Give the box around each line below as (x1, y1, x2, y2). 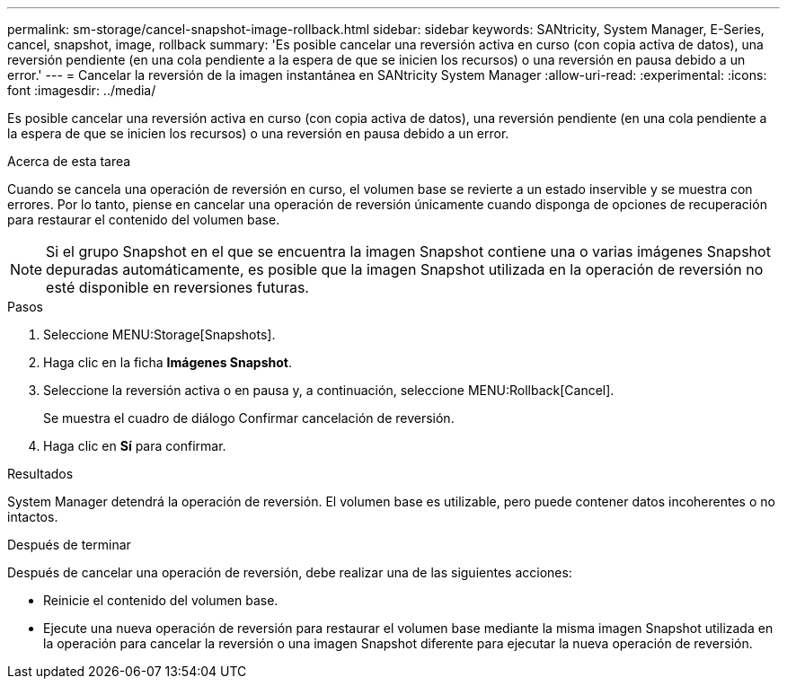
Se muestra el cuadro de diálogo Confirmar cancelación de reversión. (43, 410, 455, 426)
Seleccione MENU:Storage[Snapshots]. (43, 327, 276, 342)
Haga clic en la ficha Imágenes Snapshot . (43, 355, 292, 370)
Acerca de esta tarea (7, 154, 131, 169)
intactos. (7, 509, 58, 524)
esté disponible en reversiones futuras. (46, 278, 309, 296)
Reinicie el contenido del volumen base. (43, 593, 279, 608)
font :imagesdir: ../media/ (7, 83, 156, 98)
